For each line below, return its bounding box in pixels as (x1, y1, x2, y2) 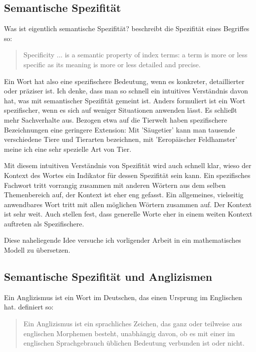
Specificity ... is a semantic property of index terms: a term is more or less (23, 49, 248, 60)
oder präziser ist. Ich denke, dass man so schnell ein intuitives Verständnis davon (4, 86, 248, 96)
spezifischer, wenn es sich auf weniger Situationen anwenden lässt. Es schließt (4, 105, 237, 115)
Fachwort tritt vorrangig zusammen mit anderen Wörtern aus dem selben (4, 179, 226, 190)
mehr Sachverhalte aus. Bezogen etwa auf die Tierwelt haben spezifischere (4, 114, 227, 125)
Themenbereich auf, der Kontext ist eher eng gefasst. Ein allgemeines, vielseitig (4, 189, 244, 200)
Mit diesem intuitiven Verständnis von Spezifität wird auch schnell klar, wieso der (4, 160, 252, 171)
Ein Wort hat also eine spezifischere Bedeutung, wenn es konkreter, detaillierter (4, 76, 245, 86)
